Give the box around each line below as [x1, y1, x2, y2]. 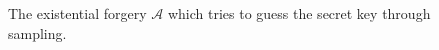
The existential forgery [8, 3, 147, 23]
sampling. [8, 22, 67, 43]
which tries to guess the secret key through [167, 3, 431, 23]
